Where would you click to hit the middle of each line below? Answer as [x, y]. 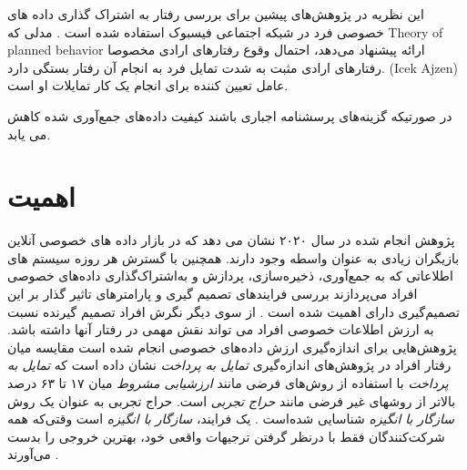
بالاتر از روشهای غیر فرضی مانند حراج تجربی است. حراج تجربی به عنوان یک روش [232, 400]
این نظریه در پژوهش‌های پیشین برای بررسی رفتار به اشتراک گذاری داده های [216, 14]
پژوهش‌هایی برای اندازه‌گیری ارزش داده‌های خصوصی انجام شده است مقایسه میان [232, 347]
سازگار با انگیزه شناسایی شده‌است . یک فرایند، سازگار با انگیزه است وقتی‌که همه [231, 419]
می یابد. [29, 133]
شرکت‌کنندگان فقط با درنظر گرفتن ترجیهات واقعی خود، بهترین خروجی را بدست [226, 436]
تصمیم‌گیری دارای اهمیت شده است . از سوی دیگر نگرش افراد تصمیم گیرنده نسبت [233, 311]
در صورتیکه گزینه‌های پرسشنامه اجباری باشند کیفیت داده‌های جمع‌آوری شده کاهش [230, 115]
